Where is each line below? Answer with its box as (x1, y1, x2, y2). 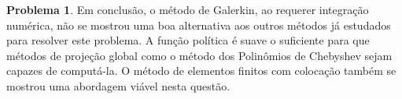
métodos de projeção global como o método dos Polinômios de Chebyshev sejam (6, 47, 393, 63)
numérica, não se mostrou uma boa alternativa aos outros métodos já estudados (6, 16, 391, 33)
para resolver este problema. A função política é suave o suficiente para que (6, 32, 370, 48)
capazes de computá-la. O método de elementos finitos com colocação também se (6, 62, 396, 79)
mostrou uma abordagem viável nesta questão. (6, 77, 231, 94)
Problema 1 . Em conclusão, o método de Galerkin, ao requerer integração (6, 2, 369, 17)
